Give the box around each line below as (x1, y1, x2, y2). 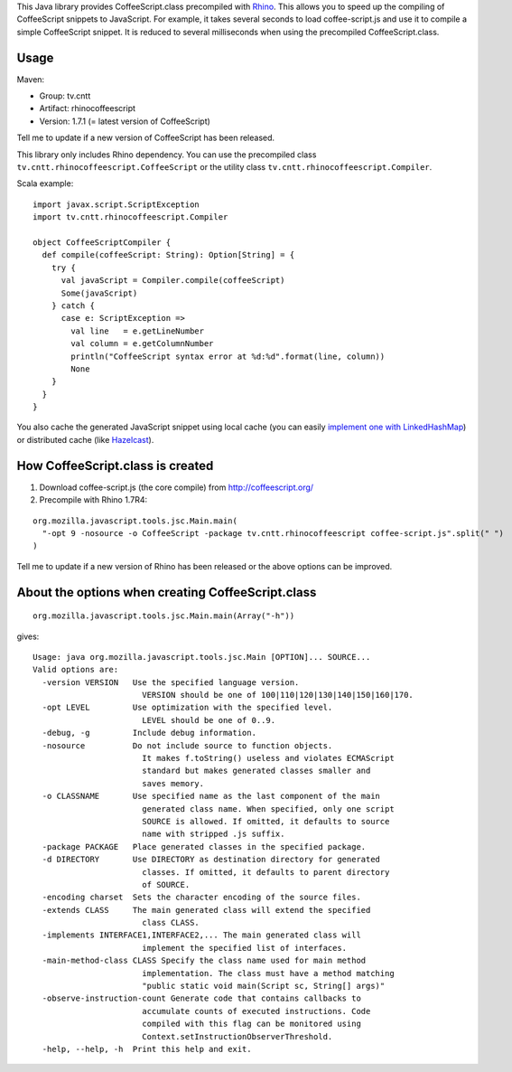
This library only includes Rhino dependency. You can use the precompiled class (16, 149, 317, 160)
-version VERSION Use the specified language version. (42, 677, 300, 687)
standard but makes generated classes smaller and (141, 766, 371, 776)
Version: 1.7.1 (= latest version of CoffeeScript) (39, 116, 211, 127)
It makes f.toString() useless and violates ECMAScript (141, 753, 395, 764)
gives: (16, 631, 40, 642)
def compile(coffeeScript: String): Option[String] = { (42, 249, 295, 260)
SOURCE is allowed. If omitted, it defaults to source (141, 816, 390, 826)
